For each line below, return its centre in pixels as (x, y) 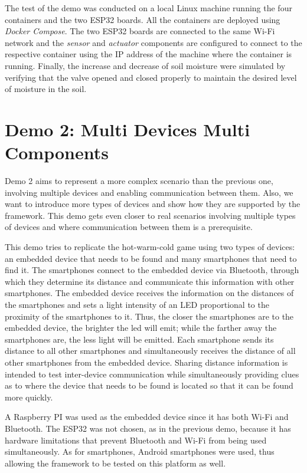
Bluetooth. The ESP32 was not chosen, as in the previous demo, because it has (148, 428)
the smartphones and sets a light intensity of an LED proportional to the (137, 304)
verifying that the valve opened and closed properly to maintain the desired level (151, 77)
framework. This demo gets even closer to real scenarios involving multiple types (150, 215)
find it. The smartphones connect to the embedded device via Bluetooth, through (152, 270)
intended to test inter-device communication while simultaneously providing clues (152, 374)
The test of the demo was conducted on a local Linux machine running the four (148, 8)
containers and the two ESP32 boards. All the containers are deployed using (143, 19)
